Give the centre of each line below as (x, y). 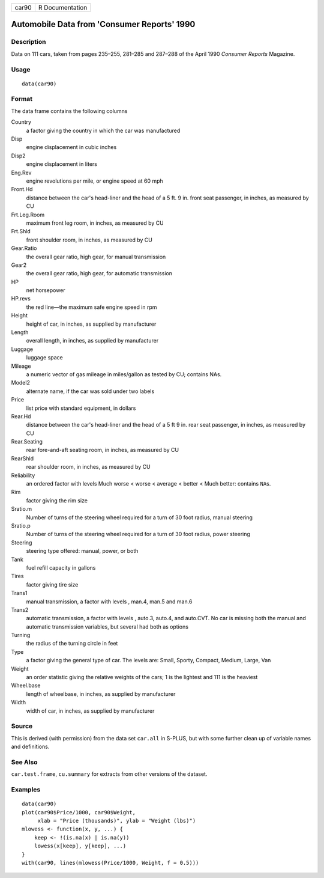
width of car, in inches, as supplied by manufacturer (90, 711)
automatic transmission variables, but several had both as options (107, 626)
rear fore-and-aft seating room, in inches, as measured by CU (103, 450)
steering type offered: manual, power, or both (82, 551)
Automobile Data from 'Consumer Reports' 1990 (103, 24)
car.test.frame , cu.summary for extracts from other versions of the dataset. (109, 774)
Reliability (23, 475)
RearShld (22, 458)
